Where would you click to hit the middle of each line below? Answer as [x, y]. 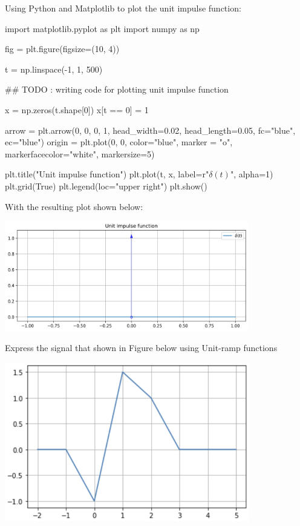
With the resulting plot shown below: [74, 206]
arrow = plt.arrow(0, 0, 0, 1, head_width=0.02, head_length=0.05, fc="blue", [150, 130]
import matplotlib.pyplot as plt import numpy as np [102, 28]
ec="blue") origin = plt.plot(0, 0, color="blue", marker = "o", [119, 142]
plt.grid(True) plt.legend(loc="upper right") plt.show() [106, 186]
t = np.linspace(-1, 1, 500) [54, 69]
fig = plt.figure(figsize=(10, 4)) [62, 49]
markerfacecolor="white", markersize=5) [80, 153]
